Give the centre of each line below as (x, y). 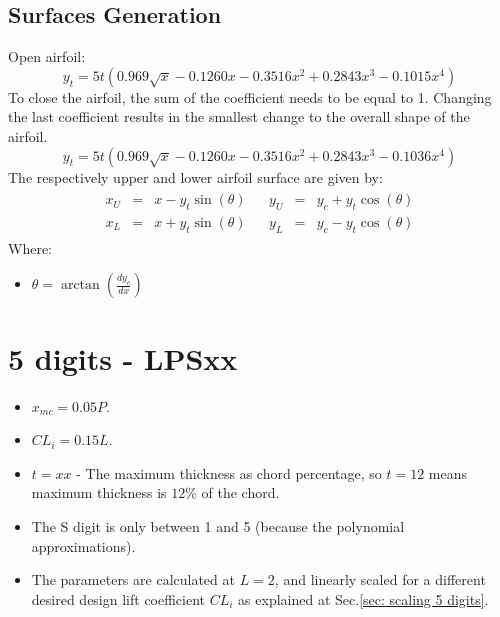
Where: (30, 247)
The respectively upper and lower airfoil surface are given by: (195, 176)
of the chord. (240, 492)
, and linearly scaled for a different (380, 579)
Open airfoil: (47, 56)
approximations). (83, 545)
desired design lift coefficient (118, 598)
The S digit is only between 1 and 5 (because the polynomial (218, 525)
